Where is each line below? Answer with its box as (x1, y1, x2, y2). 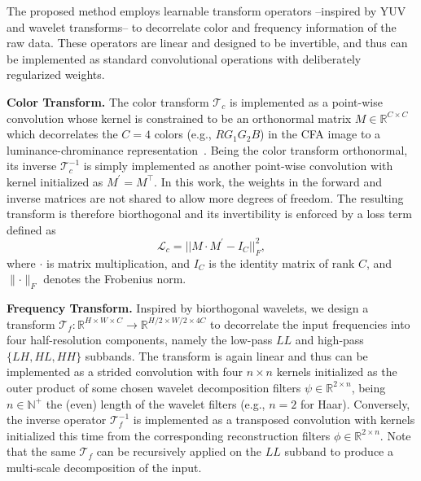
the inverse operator (7, 411, 107, 428)
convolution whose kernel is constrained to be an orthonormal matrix (7, 109, 352, 126)
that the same (7, 443, 76, 460)
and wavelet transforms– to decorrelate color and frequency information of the (7, 18, 397, 35)
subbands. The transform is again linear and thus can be (85, 347, 368, 364)
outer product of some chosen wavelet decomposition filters (7, 378, 301, 396)
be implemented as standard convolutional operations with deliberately (7, 50, 362, 67)
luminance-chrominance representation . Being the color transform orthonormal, (7, 141, 408, 158)
